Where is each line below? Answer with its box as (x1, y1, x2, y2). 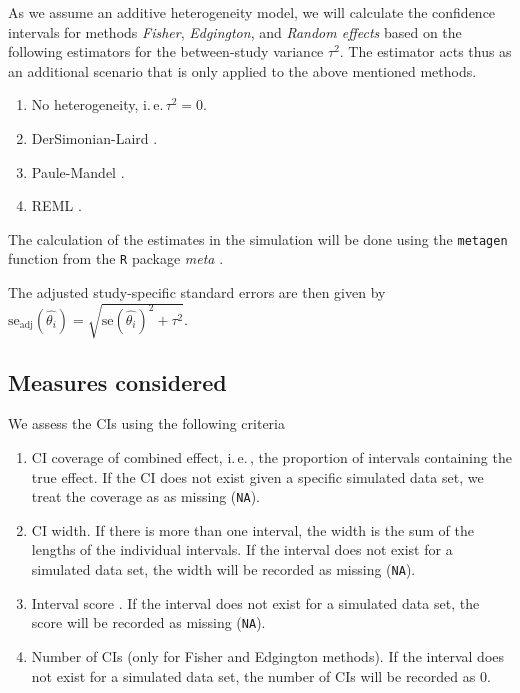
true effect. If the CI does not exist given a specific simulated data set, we (31, 466, 484, 487)
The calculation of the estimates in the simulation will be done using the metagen (8, 228, 508, 249)
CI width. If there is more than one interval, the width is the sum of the (31, 519, 474, 540)
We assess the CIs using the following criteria (8, 413, 286, 434)
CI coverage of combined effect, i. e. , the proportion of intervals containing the (31, 447, 512, 467)
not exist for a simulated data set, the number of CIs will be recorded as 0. (31, 665, 491, 686)
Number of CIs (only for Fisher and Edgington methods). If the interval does (31, 645, 505, 666)
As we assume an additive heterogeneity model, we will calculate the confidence (8, 2, 496, 22)
